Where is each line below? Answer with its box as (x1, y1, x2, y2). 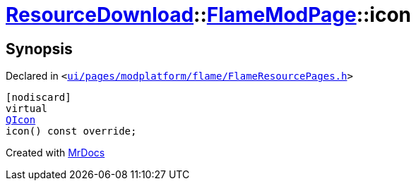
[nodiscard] (6, 92, 71, 104)
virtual (6, 103, 48, 115)
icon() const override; (6, 125, 137, 137)
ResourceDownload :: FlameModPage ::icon (6, 3, 411, 27)
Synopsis (6, 39, 73, 58)
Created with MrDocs (6, 147, 105, 159)
